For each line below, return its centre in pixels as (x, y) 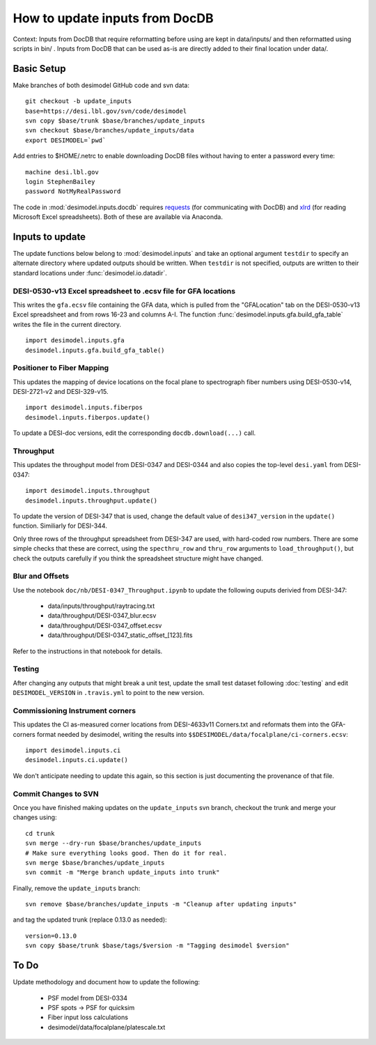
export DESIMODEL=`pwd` (66, 140)
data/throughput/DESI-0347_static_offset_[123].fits (120, 635)
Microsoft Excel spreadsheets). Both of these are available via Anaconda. (118, 217)
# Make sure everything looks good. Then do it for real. (126, 853)
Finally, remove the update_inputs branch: (77, 888)
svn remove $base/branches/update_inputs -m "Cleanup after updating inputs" (161, 904)
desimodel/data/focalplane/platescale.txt (107, 1027)
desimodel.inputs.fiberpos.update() (88, 417)
